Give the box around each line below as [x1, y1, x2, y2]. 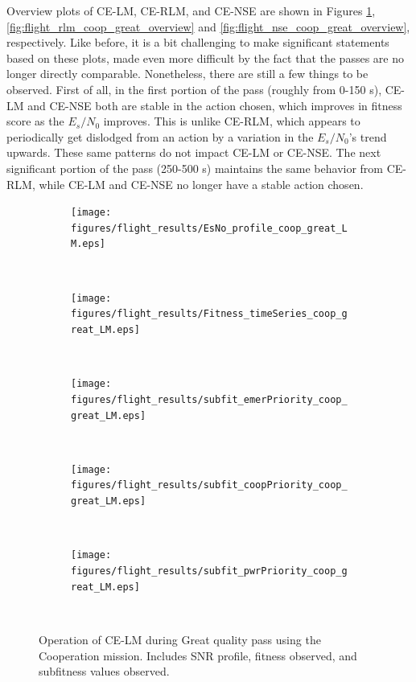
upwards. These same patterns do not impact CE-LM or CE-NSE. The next [6, 144, 381, 161]
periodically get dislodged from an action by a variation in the [6, 128, 314, 145]
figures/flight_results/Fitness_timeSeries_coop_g [71, 308, 348, 320]
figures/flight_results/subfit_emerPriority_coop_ [71, 393, 348, 405]
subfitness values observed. [39, 663, 170, 680]
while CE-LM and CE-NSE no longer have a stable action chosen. [39, 175, 364, 192]
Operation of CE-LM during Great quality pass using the [39, 631, 321, 647]
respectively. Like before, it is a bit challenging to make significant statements [6, 34, 389, 51]
